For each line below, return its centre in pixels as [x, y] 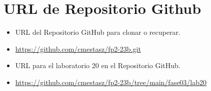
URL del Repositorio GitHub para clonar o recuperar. [98, 32]
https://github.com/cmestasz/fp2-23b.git [78, 48]
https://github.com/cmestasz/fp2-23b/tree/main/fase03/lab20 [111, 82]
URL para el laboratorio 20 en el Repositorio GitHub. [98, 65]
